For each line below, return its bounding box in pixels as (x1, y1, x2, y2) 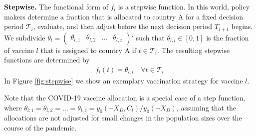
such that (136, 32, 165, 42)
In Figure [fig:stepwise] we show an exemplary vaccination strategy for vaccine (4, 75, 243, 86)
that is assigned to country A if (40, 44, 136, 55)
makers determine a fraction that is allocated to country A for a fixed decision (4, 11, 244, 21)
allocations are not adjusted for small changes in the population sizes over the (4, 112, 242, 123)
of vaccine (4, 44, 34, 55)
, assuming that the (176, 102, 237, 112)
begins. (231, 21, 253, 31)
